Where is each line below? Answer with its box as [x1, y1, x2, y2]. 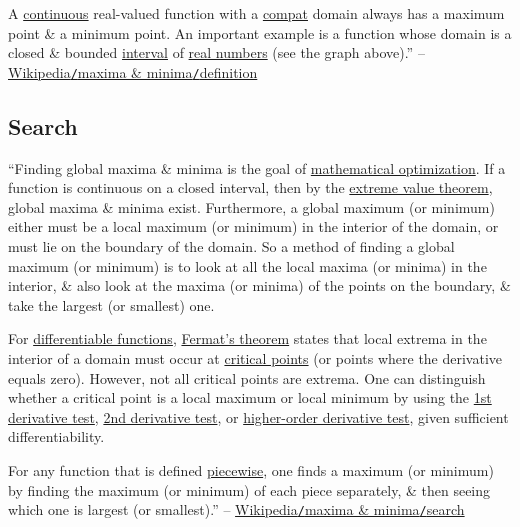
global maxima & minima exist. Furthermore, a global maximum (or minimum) [8, 196, 495, 217]
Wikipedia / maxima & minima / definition [8, 61, 258, 82]
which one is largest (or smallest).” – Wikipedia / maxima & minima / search [8, 499, 465, 520]
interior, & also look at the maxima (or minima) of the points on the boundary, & [8, 275, 511, 296]
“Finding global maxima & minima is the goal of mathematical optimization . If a [8, 157, 506, 178]
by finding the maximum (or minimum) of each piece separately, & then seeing [8, 479, 491, 500]
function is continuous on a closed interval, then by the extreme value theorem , [8, 177, 493, 198]
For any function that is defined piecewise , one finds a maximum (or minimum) [8, 459, 494, 480]
